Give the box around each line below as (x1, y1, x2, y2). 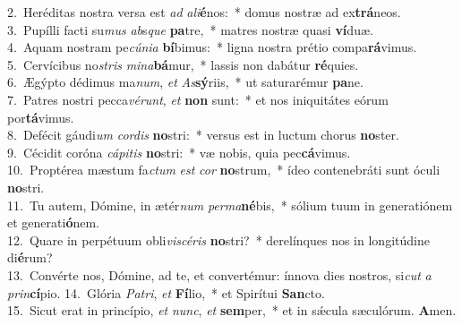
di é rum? (7, 248, 53, 267)
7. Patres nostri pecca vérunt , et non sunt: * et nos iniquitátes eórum (7, 90, 389, 108)
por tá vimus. (7, 107, 74, 126)
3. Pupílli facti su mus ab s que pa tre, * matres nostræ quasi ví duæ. (7, 20, 373, 38)
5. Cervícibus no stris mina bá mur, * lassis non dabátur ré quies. (7, 55, 359, 73)
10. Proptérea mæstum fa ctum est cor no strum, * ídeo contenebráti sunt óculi (7, 160, 441, 179)
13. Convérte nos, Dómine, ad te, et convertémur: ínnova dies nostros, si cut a (7, 265, 432, 284)
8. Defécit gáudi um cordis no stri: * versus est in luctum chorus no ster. (7, 125, 399, 144)
